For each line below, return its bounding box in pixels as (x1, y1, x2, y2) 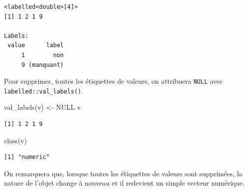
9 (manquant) (21, 61, 64, 68)
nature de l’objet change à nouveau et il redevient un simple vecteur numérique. (4, 178, 245, 188)
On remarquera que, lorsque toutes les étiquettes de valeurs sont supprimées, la (4, 168, 243, 178)
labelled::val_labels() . (4, 85, 83, 95)
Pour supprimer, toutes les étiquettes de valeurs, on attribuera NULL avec (4, 76, 223, 86)
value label (7, 42, 64, 49)
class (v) (4, 135, 27, 145)
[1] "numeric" (4, 154, 50, 161)
